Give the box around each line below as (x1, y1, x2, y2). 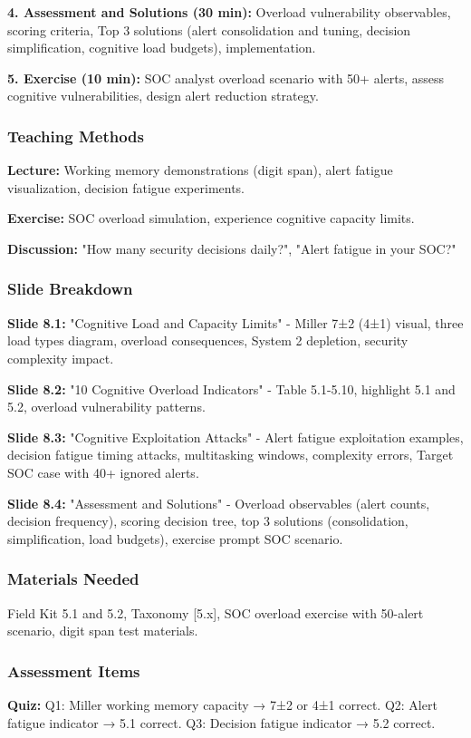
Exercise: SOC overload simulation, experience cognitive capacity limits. (7, 209, 415, 228)
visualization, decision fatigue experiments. (7, 178, 245, 197)
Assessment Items (7, 659, 140, 682)
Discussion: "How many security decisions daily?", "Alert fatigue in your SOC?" (7, 238, 457, 257)
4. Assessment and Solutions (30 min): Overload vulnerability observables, (7, 3, 451, 21)
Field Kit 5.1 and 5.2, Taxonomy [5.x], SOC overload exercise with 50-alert (7, 603, 424, 622)
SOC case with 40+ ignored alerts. (7, 462, 199, 481)
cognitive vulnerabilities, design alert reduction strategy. (7, 86, 319, 105)
